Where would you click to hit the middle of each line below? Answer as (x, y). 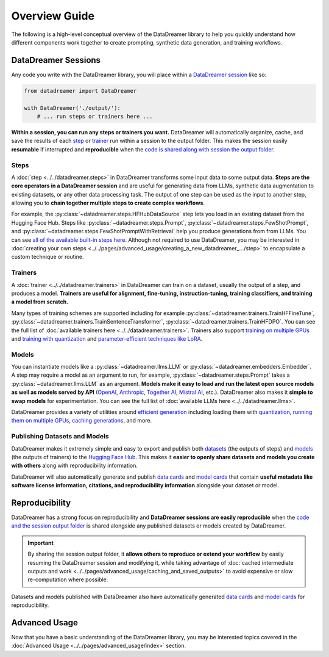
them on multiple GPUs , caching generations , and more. (82, 421)
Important (41, 543)
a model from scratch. (40, 302)
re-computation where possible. (68, 579)
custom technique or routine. (48, 257)
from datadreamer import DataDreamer (80, 91)
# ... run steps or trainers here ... (95, 116)
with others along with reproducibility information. (75, 466)
